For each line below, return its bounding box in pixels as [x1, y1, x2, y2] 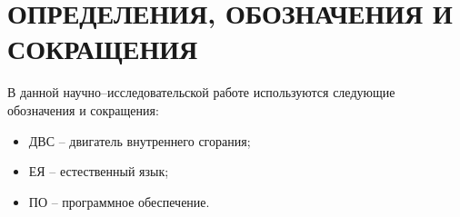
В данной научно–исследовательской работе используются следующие [7, 83, 395, 102]
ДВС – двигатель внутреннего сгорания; [28, 131, 251, 150]
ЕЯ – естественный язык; [28, 162, 169, 181]
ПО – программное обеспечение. [28, 192, 210, 211]
